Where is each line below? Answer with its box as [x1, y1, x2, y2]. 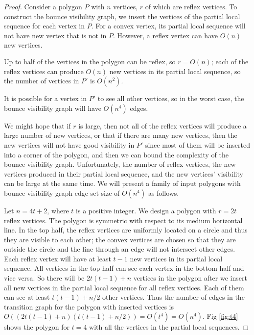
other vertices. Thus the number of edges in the [102, 292, 245, 302]
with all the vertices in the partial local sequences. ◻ [89, 322, 249, 332]
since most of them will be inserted [145, 139, 251, 150]
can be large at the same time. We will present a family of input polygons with [4, 178, 241, 188]
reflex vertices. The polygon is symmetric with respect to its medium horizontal [4, 215, 243, 225]
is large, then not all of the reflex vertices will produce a [78, 120, 247, 130]
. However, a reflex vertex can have [113, 30, 218, 40]
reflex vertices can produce [4, 66, 84, 76]
